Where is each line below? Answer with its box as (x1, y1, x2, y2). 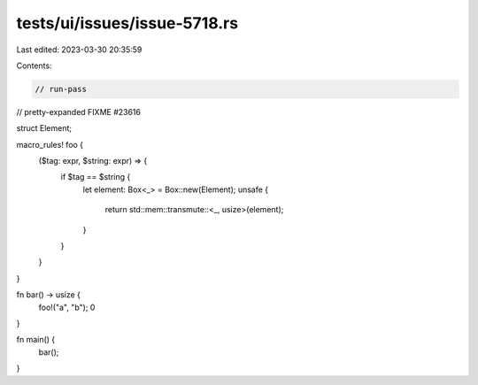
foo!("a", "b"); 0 (38, 302, 96, 312)
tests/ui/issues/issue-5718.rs (16, 13, 239, 33)
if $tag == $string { (60, 172, 131, 182)
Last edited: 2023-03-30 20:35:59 (16, 44, 143, 55)
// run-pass (35, 84, 88, 94)
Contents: (16, 60, 52, 71)
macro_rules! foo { (16, 139, 84, 150)
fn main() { (16, 335, 56, 345)
